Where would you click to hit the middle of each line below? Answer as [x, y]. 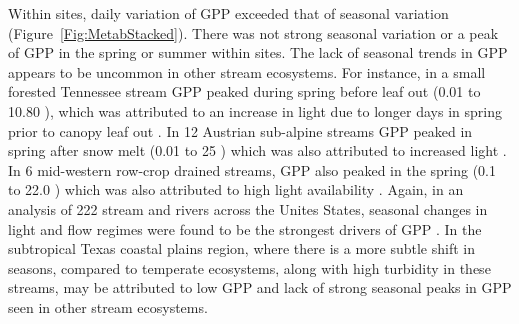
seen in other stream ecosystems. [108, 306]
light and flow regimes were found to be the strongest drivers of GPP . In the [245, 228]
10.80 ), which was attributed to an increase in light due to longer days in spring [255, 110]
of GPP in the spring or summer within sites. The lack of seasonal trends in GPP [258, 52]
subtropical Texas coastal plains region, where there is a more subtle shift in [241, 248]
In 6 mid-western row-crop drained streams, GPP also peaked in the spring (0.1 [252, 169]
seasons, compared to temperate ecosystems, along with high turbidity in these [249, 267]
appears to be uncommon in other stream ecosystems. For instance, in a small [247, 71]
